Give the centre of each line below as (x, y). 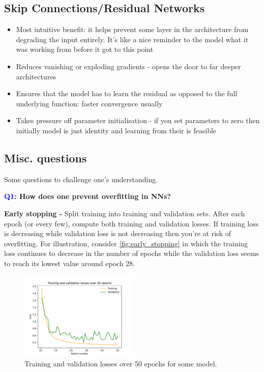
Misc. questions (46, 158)
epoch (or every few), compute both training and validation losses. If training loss (131, 223)
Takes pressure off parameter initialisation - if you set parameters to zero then (138, 120)
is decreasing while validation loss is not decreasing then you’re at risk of (118, 233)
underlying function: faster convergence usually (89, 103)
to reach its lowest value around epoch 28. (70, 263)
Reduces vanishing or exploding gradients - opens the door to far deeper (128, 66)
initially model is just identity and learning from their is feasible (116, 130)
